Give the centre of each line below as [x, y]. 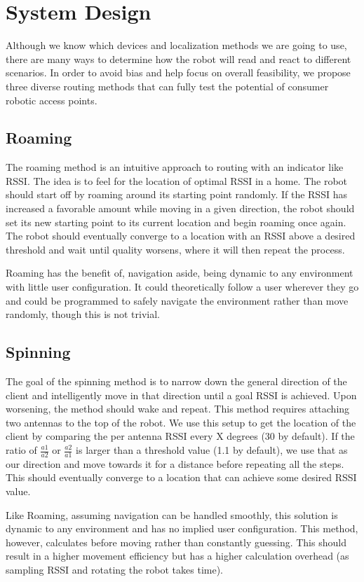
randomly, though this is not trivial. [83, 314]
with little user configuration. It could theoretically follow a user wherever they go [182, 287]
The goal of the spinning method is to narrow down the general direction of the [176, 381]
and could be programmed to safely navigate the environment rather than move [177, 300]
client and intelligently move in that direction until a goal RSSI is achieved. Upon [181, 395]
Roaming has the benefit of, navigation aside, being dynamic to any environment [180, 273]
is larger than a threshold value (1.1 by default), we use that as [212, 450]
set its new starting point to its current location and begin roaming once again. [176, 222]
